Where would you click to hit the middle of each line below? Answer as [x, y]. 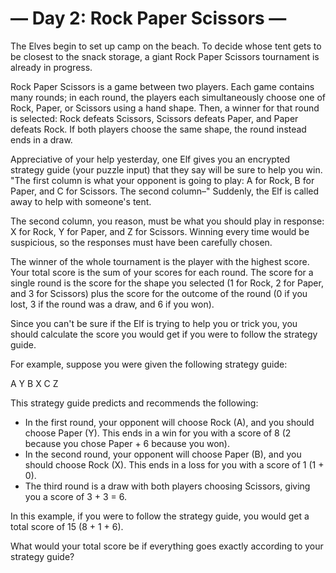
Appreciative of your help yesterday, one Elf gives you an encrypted [150, 159]
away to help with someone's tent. [81, 201]
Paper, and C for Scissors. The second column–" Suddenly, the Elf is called [165, 191]
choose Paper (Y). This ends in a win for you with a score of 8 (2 [158, 433]
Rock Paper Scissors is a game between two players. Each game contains [162, 86]
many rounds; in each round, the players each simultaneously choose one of [168, 97]
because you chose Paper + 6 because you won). [127, 443]
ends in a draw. [41, 139]
